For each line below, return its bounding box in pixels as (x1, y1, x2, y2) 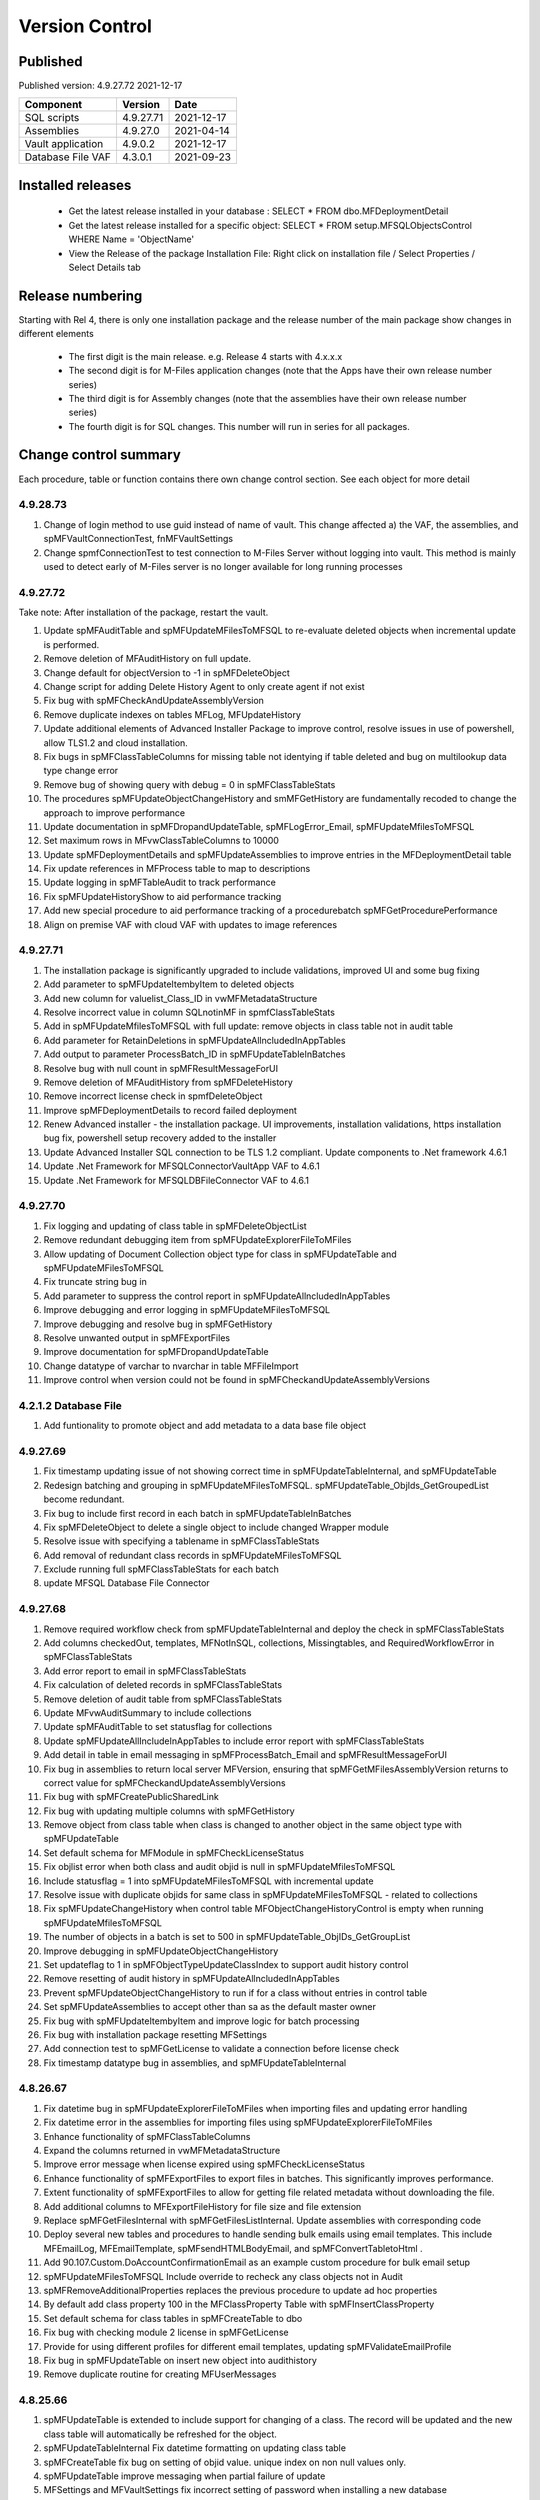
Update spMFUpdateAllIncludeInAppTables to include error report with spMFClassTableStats (43, 1735, 425, 1747)
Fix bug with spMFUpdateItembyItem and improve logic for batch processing (43, 2015, 360, 2027)
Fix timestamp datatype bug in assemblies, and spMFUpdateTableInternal (43, 2056, 347, 2069)
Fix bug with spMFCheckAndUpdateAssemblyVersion (43, 695, 265, 707)
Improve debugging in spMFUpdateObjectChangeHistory (43, 1945, 279, 1957)
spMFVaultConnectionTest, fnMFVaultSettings (43, 533, 234, 545)
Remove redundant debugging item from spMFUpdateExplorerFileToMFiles (43, 1234, 352, 1246)
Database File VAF (24, 150, 112, 164)
